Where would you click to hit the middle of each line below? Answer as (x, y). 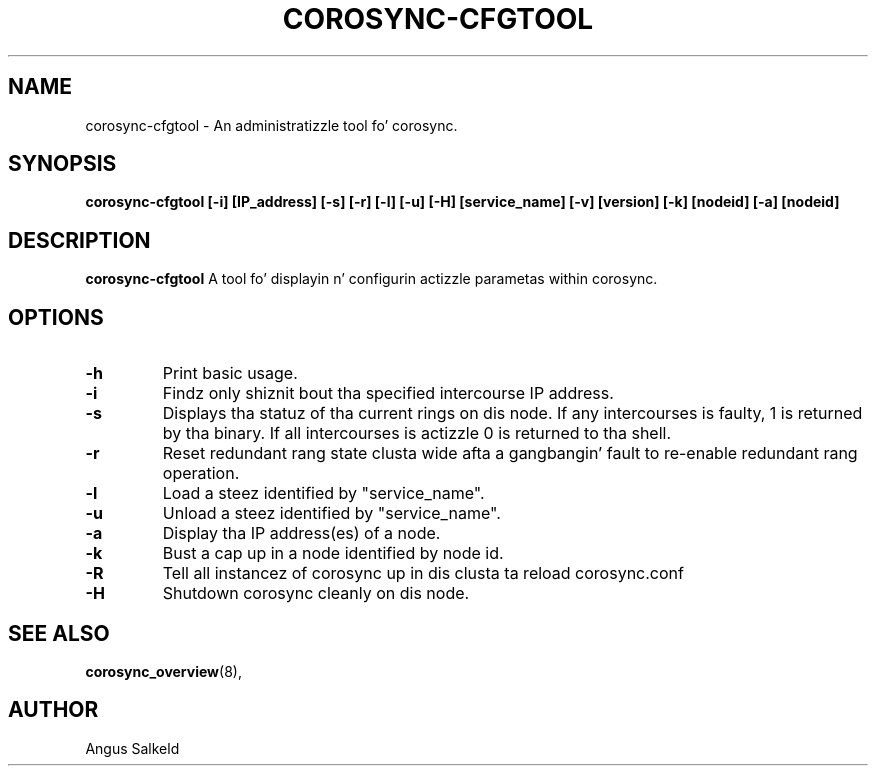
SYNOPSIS (62, 164)
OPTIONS (56, 317)
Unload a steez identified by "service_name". (331, 513)
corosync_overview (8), (163, 671)
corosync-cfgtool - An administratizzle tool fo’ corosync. (271, 125)
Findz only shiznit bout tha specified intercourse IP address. (388, 393)
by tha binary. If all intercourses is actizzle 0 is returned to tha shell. (417, 433)
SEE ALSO (59, 633)
